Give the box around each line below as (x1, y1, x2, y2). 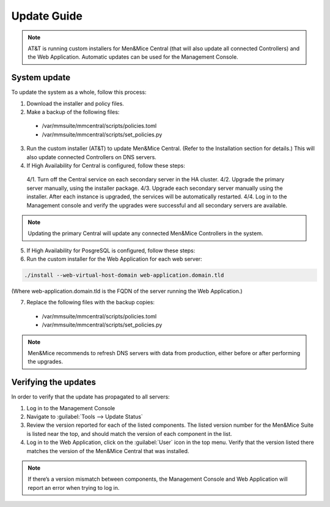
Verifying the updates (11, 377, 97, 388)
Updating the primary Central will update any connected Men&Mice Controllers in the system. (28, 230, 263, 237)
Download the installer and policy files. (26, 100, 125, 107)
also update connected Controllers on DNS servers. (26, 153, 157, 160)
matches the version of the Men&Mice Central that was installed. (26, 447, 189, 454)
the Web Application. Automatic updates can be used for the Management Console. (28, 53, 238, 61)
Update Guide (11, 9, 82, 23)
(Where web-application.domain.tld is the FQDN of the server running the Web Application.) (11, 288, 243, 295)
